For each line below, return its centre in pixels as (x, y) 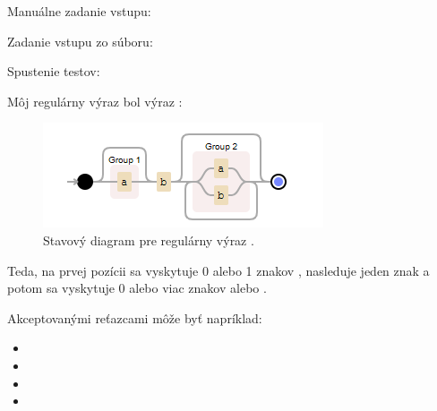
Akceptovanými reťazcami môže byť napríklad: (135, 317)
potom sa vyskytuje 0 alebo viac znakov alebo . (137, 288)
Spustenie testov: (54, 71)
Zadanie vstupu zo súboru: (80, 41)
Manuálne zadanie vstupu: (79, 11)
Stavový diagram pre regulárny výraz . (149, 240)
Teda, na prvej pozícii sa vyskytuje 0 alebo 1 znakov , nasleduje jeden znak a (218, 270)
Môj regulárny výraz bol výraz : (95, 101)
